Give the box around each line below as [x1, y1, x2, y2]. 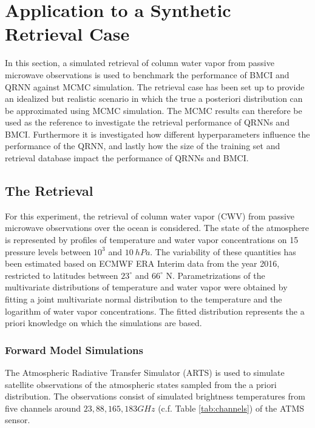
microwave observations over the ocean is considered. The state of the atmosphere [5, 221, 310, 234]
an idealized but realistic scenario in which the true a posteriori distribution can [5, 92, 303, 105]
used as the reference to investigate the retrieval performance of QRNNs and [5, 116, 290, 129]
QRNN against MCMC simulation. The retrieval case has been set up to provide [5, 80, 305, 93]
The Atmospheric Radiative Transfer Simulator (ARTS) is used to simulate [5, 366, 285, 379]
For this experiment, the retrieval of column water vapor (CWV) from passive [5, 209, 295, 222]
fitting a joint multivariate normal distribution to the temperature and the [5, 293, 282, 306]
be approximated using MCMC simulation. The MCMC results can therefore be [5, 104, 302, 116]
